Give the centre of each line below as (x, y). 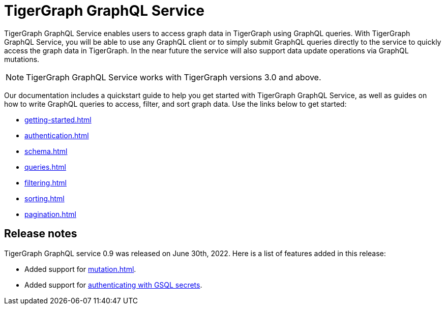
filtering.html (46, 182)
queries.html (45, 167)
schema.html (46, 151)
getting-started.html (58, 119)
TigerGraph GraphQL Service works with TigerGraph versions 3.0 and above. (174, 77)
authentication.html (57, 135)
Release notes (41, 234)
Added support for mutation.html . (80, 269)
